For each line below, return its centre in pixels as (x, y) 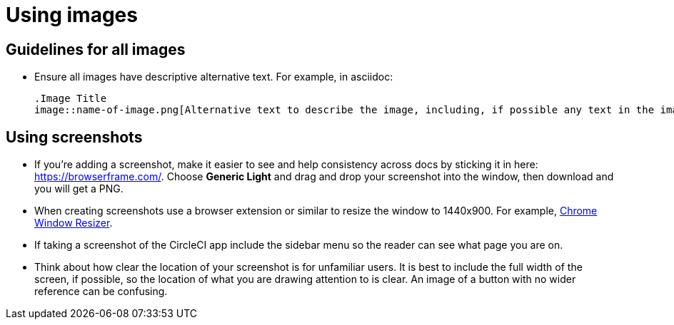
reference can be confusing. (101, 292)
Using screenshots (74, 137)
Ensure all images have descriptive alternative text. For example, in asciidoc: (214, 77)
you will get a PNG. (79, 189)
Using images (72, 15)
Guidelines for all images (96, 49)
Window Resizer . (74, 223)
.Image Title (71, 99)
